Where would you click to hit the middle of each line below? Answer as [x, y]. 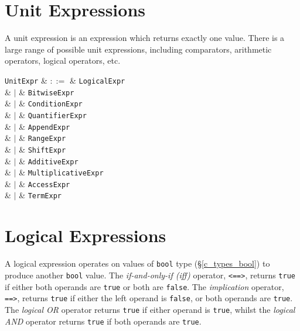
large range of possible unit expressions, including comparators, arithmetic [138, 49]
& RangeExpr [42, 138]
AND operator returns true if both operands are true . [103, 321]
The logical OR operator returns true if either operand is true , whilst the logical [150, 309]
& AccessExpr [45, 183]
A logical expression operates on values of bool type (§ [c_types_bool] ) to [137, 263]
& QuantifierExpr [53, 114]
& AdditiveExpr [49, 161]
